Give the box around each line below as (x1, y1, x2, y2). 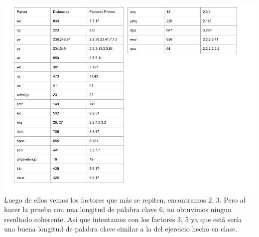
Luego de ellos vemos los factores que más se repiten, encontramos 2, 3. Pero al (4, 194, 246, 205)
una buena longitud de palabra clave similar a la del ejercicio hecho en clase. (4, 224, 238, 234)
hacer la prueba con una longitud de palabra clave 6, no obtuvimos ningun (4, 204, 232, 215)
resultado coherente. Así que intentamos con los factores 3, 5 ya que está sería (4, 214, 242, 224)
